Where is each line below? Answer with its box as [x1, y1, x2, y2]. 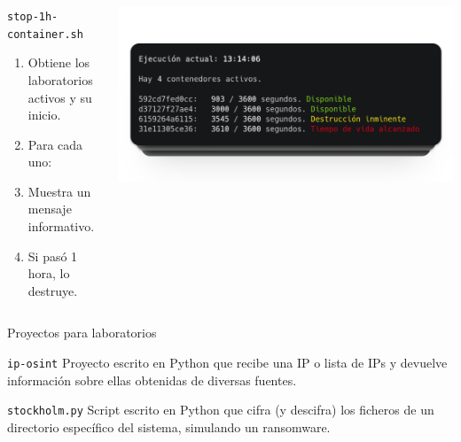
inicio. [27, 105, 61, 124]
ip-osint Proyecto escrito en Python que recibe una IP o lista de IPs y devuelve [7, 353, 448, 372]
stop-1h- [7, 11, 59, 23]
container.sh [7, 27, 83, 41]
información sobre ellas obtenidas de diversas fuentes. [7, 370, 297, 389]
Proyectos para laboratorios [7, 323, 157, 342]
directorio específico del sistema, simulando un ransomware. [7, 417, 331, 436]
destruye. [27, 281, 78, 299]
